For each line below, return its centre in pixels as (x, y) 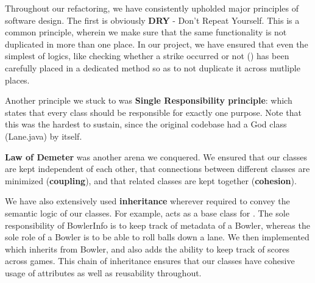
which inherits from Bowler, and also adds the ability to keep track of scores (147, 249)
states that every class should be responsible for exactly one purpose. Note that (153, 112)
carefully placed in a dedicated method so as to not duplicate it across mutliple (153, 67)
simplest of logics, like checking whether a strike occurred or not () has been (147, 56)
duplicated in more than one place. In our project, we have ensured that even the (157, 44)
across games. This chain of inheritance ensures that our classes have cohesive (150, 261)
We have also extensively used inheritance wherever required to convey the (147, 201)
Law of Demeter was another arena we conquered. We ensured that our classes (156, 156)
